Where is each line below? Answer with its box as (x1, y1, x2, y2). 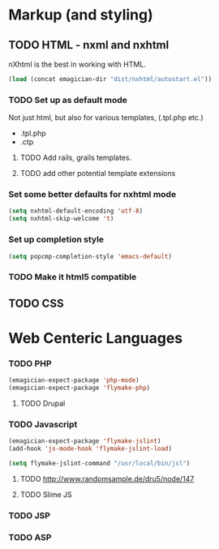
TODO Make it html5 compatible (8, 272, 137, 283)
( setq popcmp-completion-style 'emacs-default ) (8, 252, 173, 260)
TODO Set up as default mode (8, 94, 128, 105)
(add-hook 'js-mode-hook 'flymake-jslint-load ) (8, 444, 173, 453)
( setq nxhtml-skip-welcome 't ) (8, 215, 114, 223)
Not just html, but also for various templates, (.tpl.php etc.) (8, 113, 204, 122)
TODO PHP (8, 358, 52, 369)
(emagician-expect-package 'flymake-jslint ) (8, 437, 161, 445)
